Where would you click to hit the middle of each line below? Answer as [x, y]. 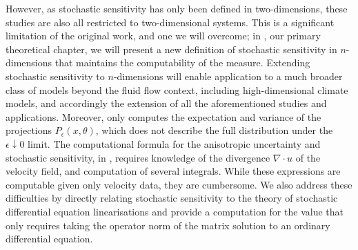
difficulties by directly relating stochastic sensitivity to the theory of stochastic [172, 198]
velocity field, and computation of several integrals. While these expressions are [173, 171]
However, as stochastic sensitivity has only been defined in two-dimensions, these [177, 8]
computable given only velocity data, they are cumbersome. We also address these [179, 184]
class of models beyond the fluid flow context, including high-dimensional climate [177, 89]
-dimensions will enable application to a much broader [228, 76]
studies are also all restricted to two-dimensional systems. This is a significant [170, 22]
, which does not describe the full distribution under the [214, 130]
